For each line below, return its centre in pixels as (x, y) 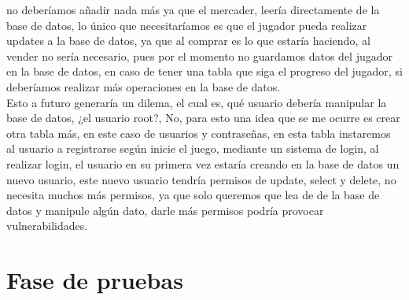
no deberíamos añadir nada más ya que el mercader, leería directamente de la (193, 9)
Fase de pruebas (95, 280)
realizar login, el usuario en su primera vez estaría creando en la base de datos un (203, 163)
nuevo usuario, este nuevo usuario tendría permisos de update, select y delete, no (201, 179)
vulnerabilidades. (47, 226)
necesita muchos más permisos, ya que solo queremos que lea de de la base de (193, 195)
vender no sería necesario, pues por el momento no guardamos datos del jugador (199, 56)
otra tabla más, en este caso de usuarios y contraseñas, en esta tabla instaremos (199, 133)
